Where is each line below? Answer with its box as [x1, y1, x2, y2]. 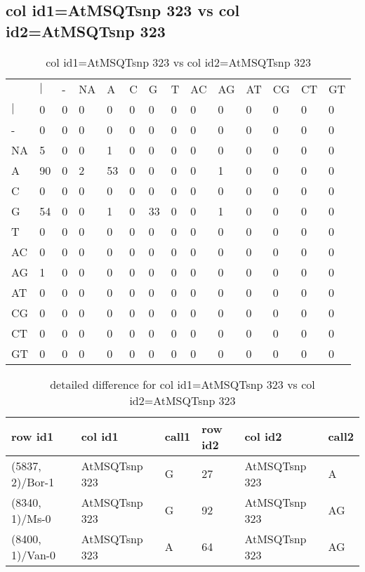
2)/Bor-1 [11, 473, 55, 490]
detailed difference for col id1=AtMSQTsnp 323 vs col [50, 375, 315, 392]
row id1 [11, 428, 54, 445]
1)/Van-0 [11, 546, 56, 563]
